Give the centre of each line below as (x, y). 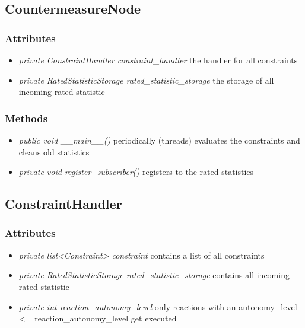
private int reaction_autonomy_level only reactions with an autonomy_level (158, 306)
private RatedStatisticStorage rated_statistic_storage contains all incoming (154, 275)
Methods (26, 118)
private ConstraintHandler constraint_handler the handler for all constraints (158, 60)
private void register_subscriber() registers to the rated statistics (136, 172)
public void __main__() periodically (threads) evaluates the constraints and (159, 140)
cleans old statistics (54, 152)
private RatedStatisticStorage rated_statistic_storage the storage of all (146, 80)
